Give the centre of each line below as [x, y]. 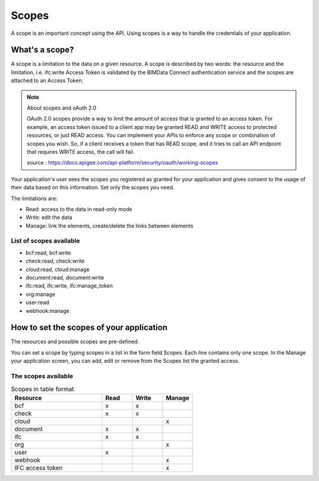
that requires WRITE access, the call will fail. [81, 151]
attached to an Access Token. [47, 80]
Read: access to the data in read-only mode [79, 209]
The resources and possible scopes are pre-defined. [75, 342]
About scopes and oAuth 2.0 [62, 108]
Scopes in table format [43, 389]
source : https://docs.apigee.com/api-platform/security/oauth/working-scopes [123, 163]
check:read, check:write [55, 261]
